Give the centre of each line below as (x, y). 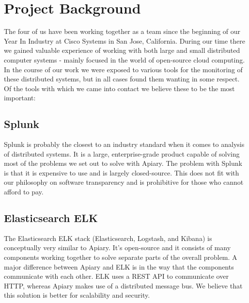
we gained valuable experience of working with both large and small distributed (122, 50)
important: (20, 98)
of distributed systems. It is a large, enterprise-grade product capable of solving (122, 153)
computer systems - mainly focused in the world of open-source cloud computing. (124, 59)
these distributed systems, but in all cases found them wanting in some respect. (122, 79)
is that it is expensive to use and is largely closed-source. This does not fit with (122, 172)
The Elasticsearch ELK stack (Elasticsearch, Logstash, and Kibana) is (108, 238)
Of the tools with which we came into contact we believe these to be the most (119, 88)
